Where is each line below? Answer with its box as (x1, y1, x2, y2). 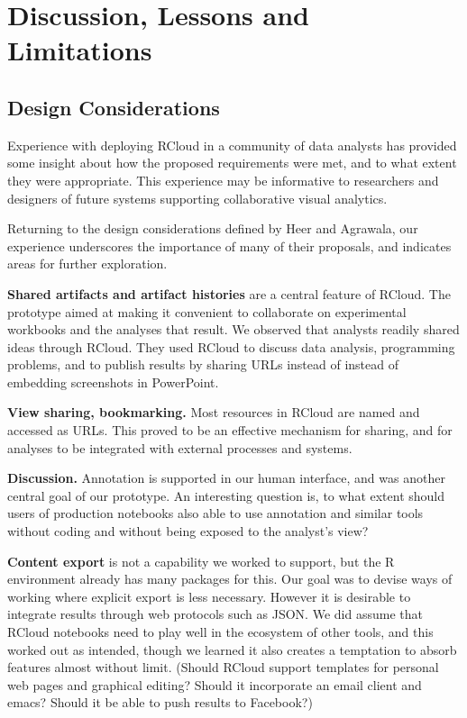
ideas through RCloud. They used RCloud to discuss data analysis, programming (7, 337, 455, 356)
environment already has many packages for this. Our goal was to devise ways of (7, 569, 453, 588)
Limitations (7, 32, 152, 68)
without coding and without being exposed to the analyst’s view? (7, 522, 369, 541)
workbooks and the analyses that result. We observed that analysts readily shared (7, 320, 460, 339)
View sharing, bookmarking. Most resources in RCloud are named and (7, 403, 420, 422)
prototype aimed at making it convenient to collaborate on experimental (7, 302, 407, 321)
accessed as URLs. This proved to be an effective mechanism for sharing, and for (7, 421, 453, 440)
